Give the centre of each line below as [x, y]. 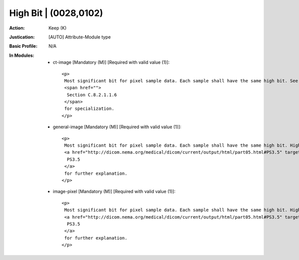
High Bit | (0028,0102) [56, 13]
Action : [17, 28]
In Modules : [22, 55]
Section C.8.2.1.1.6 [92, 95]
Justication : [22, 37]
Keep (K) [58, 28]
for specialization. [89, 109]
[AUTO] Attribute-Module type [80, 37]
